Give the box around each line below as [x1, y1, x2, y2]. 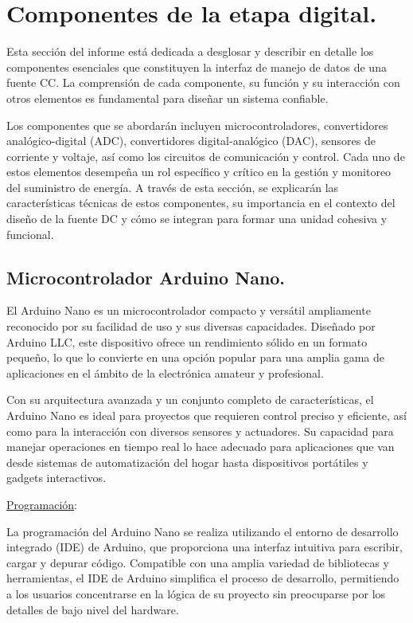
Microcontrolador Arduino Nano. [6, 264, 286, 289]
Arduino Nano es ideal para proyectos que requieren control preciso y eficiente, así [6, 407, 407, 424]
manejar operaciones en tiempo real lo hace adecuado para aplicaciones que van [6, 438, 395, 455]
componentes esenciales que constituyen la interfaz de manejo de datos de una [6, 58, 387, 75]
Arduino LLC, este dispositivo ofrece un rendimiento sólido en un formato [6, 333, 368, 350]
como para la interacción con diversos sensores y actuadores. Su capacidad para [6, 422, 394, 439]
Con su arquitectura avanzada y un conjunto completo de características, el [6, 391, 374, 408]
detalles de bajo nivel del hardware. [6, 601, 179, 617]
